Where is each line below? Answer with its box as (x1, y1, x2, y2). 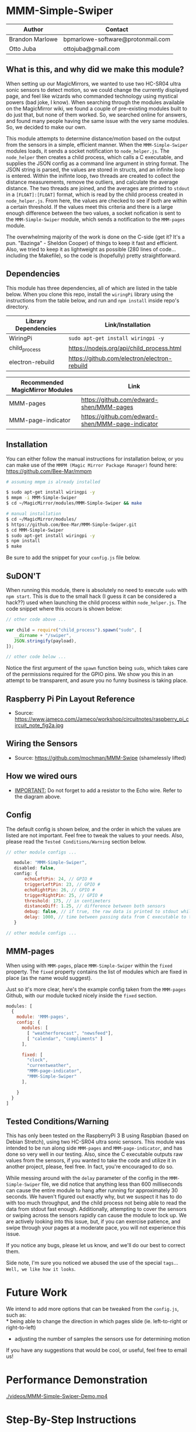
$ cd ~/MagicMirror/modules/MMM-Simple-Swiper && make (6, 500, 142, 507)
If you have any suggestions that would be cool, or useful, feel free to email (6, 1347, 187, 1354)
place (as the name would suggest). (6, 974, 92, 981)
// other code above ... (6, 617, 66, 622)
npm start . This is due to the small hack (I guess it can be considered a (6, 593, 177, 600)
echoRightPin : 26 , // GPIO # (24, 887, 95, 893)
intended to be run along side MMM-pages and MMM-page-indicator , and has (6, 1145, 183, 1152)
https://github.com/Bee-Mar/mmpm (6, 467, 92, 474)
